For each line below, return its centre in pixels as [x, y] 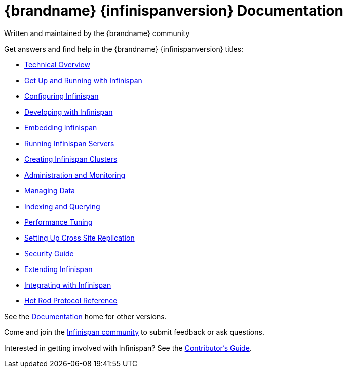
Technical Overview [57, 64]
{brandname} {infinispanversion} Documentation [174, 11]
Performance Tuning [59, 222]
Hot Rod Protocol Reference [71, 300]
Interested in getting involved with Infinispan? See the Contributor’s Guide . [128, 348]
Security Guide [49, 253]
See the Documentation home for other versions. [85, 316]
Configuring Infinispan [62, 96]
